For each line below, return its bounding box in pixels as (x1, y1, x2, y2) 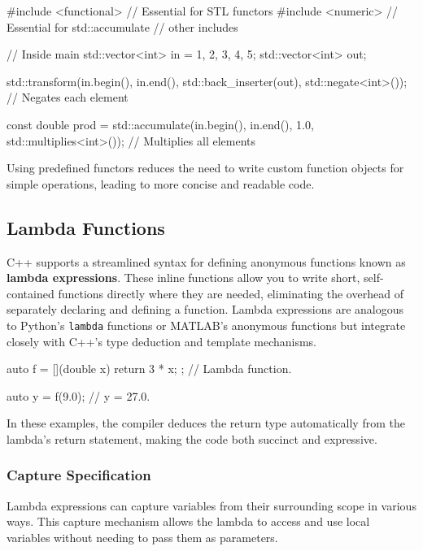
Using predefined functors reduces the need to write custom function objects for (7, 159, 404, 176)
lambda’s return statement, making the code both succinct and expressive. (7, 430, 377, 447)
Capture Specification (7, 465, 151, 485)
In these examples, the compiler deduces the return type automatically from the (7, 414, 405, 432)
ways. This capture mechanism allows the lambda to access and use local (7, 513, 370, 530)
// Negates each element (7, 89, 129, 106)
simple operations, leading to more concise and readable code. (7, 175, 315, 192)
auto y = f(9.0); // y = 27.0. (7, 387, 150, 404)
